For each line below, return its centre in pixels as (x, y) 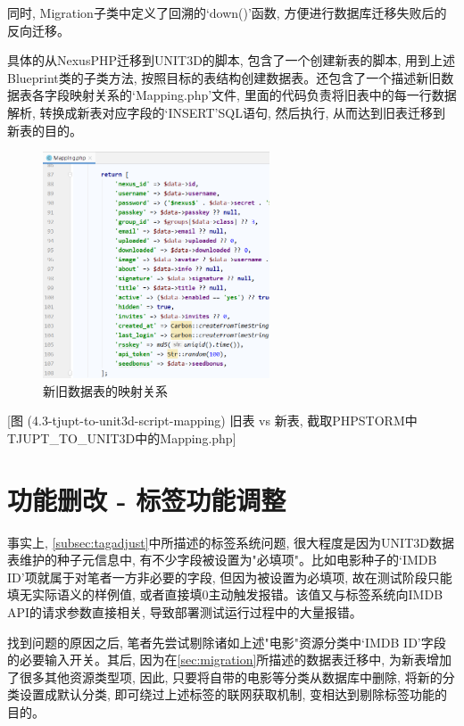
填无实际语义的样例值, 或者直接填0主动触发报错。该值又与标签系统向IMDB (225, 594)
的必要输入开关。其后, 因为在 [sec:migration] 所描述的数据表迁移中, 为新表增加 (229, 660)
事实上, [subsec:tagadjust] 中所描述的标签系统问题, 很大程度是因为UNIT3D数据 (231, 542)
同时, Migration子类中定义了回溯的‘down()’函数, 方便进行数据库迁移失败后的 (227, 12)
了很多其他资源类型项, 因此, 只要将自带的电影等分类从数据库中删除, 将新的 (225, 676)
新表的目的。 (45, 130)
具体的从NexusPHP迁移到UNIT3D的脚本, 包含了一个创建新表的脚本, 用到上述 (231, 60)
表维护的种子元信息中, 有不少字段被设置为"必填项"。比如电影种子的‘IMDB (222, 560)
